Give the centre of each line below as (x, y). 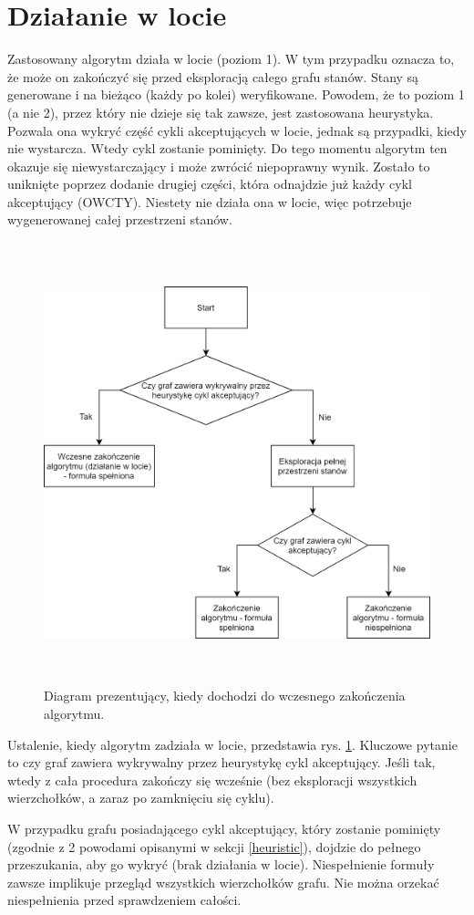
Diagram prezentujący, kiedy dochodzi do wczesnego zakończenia (225, 696)
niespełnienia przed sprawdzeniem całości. (124, 900)
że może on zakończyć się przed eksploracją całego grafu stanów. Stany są (213, 76)
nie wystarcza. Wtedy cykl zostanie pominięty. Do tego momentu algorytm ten (227, 148)
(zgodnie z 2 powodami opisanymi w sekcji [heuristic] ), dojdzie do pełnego (214, 846)
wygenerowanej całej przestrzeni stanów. (120, 219)
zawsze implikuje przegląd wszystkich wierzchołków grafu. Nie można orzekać (223, 882)
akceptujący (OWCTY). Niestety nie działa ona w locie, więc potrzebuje (210, 201)
